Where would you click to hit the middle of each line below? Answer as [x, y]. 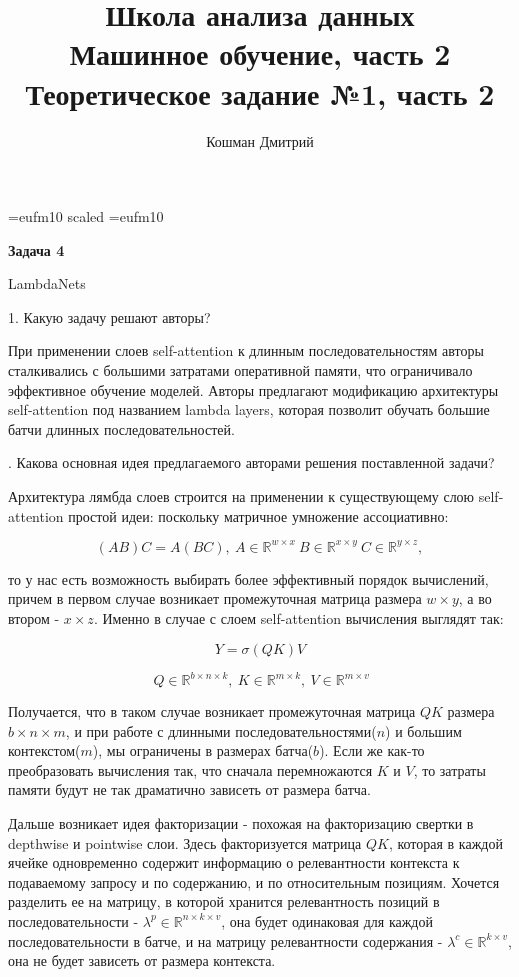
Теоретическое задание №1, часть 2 [260, 92]
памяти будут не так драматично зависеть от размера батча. [189, 789]
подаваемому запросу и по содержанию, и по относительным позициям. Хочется [254, 881]
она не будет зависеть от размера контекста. [142, 960]
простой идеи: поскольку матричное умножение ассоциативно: [258, 515]
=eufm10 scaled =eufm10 [86, 216]
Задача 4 [36, 249]
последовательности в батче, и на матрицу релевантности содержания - [225, 940]
